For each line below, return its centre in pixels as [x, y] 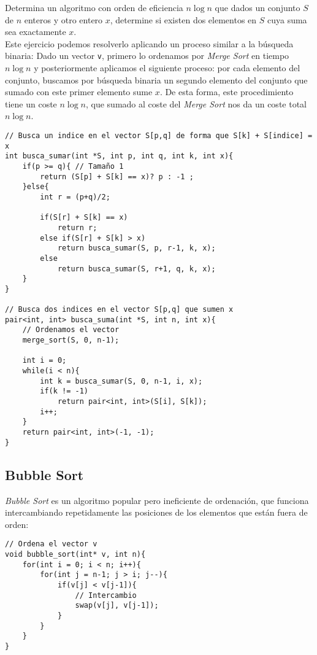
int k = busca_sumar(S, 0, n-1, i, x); [121, 381]
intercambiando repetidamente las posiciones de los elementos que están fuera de [156, 512]
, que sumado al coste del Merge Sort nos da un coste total [196, 103]
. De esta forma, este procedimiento [227, 92]
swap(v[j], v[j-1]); [117, 606]
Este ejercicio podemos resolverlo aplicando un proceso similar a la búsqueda [149, 43]
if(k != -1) [64, 391]
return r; [77, 227]
